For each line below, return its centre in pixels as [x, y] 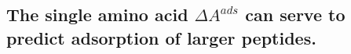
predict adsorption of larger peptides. [161, 37]
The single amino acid [97, 14]
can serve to [295, 14]
